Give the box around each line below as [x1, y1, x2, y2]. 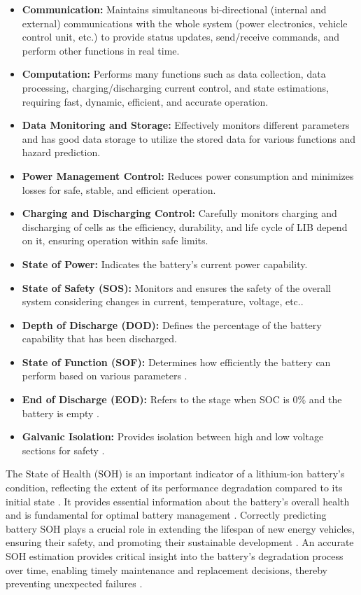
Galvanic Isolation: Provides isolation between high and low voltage [22, 429, 324, 444]
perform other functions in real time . [22, 43, 180, 57]
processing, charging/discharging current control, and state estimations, [22, 80, 330, 94]
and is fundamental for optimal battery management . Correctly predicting [6, 507, 327, 522]
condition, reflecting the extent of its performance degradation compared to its [6, 480, 343, 495]
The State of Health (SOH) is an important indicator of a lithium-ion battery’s [6, 466, 345, 481]
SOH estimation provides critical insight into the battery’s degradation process [6, 549, 344, 563]
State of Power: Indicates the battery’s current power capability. [22, 256, 308, 271]
